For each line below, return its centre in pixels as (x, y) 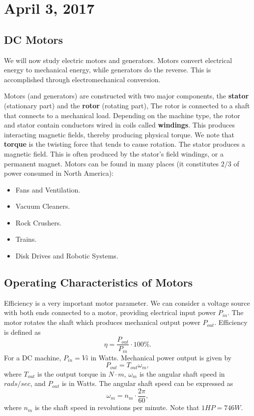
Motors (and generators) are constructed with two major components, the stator (127, 96)
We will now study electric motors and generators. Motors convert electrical (118, 60)
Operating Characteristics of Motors (99, 282)
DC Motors (33, 39)
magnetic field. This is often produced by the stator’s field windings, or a (114, 153)
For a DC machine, (33, 357)
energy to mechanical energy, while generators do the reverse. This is (108, 70)
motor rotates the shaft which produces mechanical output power (102, 322)
